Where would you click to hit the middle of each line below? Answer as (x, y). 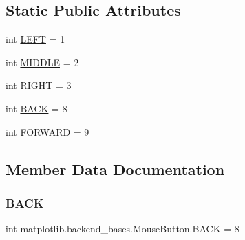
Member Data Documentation (115, 169)
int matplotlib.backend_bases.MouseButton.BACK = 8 (122, 229)
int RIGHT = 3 (39, 85)
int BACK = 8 (36, 108)
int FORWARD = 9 (47, 131)
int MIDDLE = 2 (42, 62)
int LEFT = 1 (35, 39)
